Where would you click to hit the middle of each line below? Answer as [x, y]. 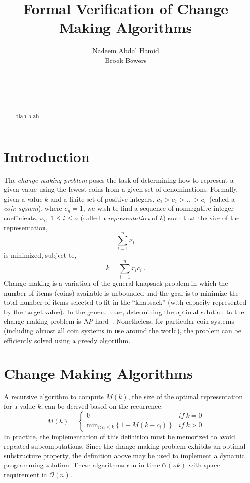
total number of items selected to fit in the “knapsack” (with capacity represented [125, 302]
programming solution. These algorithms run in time [82, 465]
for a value [20, 406]
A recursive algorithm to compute [54, 397]
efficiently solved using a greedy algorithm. [67, 340]
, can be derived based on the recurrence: [102, 406]
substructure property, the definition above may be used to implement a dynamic [124, 455]
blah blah [27, 116]
